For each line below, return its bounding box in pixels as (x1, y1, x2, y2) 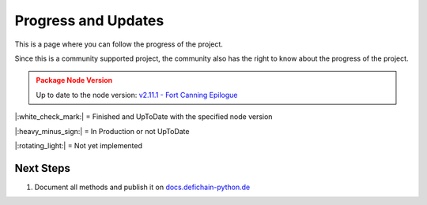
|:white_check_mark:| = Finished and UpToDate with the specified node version (14, 112, 273, 121)
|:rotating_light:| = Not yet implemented (14, 140, 142, 150)
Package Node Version (36, 76, 113, 85)
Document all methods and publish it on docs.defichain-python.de (34, 182, 251, 192)
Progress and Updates (14, 12, 164, 29)
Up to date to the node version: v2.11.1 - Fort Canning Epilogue (36, 90, 238, 99)
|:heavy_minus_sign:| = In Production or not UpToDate (14, 126, 190, 136)
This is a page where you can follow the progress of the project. (14, 39, 223, 49)
